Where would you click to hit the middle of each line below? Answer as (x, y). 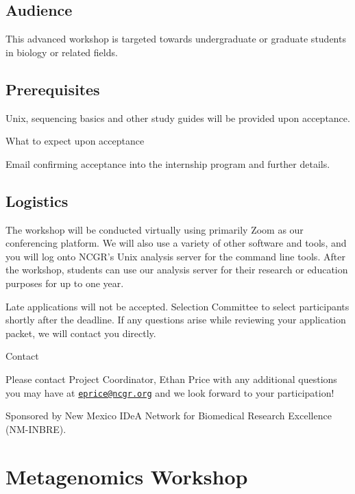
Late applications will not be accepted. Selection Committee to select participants (177, 306)
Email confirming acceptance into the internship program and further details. (168, 163)
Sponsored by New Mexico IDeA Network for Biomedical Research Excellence (169, 416)
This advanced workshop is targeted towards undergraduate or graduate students (176, 39)
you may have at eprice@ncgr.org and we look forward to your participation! (170, 392)
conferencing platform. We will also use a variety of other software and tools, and (176, 243)
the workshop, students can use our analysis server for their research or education (177, 270)
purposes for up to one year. (65, 283)
